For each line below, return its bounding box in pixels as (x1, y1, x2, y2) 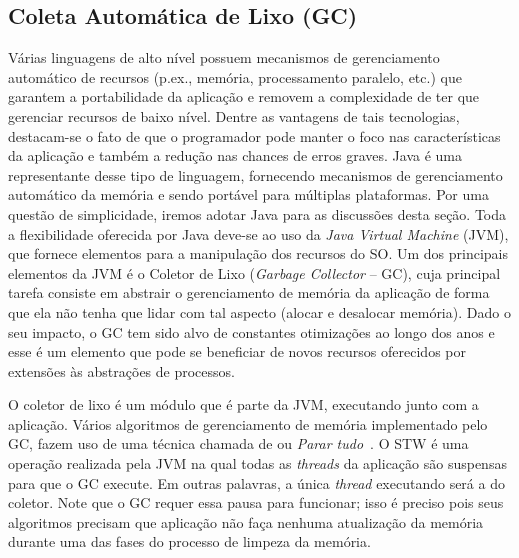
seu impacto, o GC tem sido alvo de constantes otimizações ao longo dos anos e (8, 321, 495, 342)
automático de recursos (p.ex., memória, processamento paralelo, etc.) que (8, 66, 462, 87)
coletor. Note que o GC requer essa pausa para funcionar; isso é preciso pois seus (8, 492, 504, 513)
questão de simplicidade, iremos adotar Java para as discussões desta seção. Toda (8, 203, 507, 224)
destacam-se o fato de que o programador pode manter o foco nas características (8, 125, 501, 146)
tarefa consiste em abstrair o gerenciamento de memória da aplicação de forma (8, 282, 490, 303)
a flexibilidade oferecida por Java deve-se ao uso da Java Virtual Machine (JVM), (8, 223, 509, 244)
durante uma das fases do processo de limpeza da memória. (8, 531, 371, 552)
